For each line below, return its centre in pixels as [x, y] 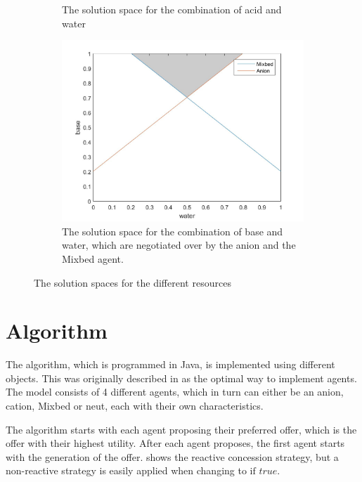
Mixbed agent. [93, 258]
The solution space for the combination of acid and [172, 9]
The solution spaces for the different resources [132, 282]
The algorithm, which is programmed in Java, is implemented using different [170, 364]
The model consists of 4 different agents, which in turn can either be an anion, [175, 392]
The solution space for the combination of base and [173, 231]
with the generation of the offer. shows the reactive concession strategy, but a [172, 456]
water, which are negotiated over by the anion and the [179, 245]
